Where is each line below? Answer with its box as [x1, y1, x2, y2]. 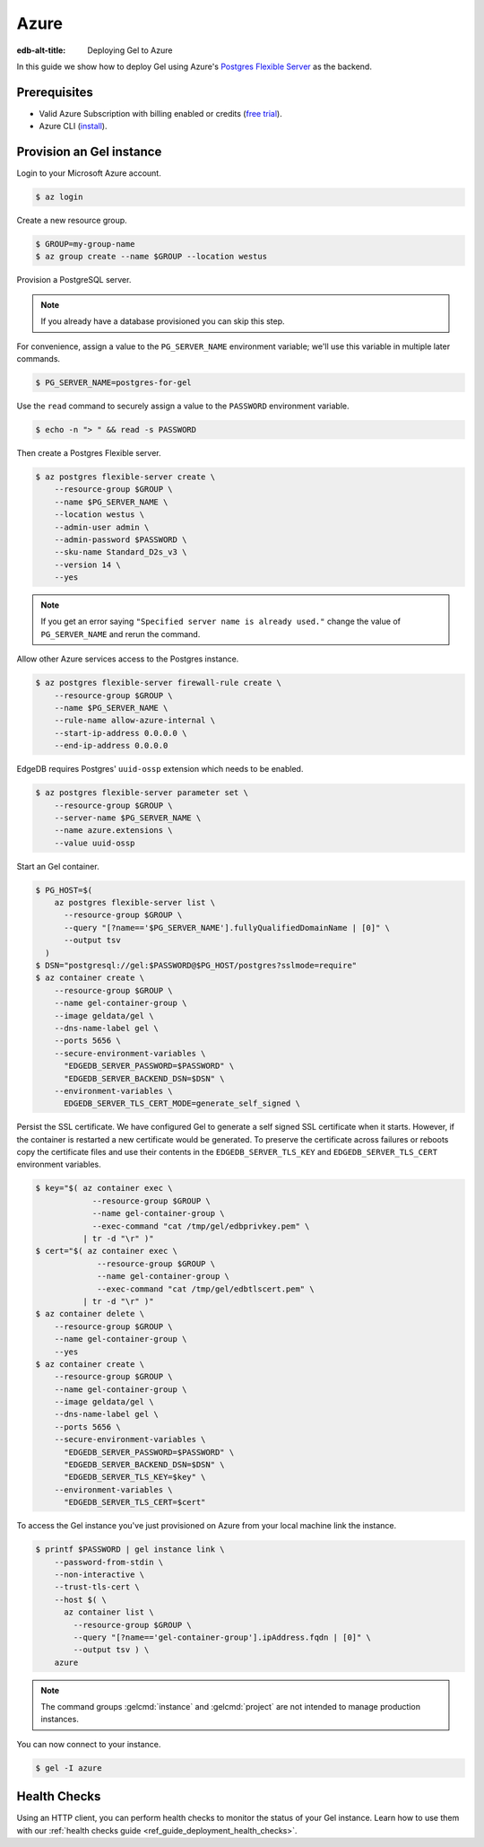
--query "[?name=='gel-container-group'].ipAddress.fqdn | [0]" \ [73, 1632, 372, 1642]
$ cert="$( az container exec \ [35, 1246, 178, 1256]
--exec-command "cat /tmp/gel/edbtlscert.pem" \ [97, 1283, 315, 1294]
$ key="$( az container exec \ [35, 1183, 174, 1194]
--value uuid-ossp [54, 837, 135, 848]
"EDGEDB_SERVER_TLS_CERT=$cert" [64, 1497, 206, 1508]
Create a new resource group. [16, 215, 127, 226]
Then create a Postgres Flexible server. [16, 447, 161, 458]
